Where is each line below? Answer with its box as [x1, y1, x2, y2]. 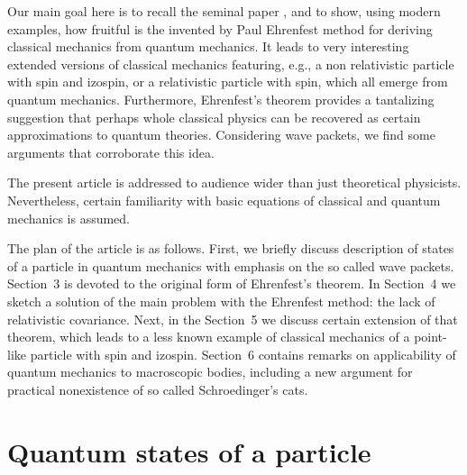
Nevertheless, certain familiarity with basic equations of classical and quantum [7, 190, 441, 209]
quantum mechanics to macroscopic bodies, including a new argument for [7, 362, 413, 381]
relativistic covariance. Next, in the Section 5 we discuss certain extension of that [7, 309, 458, 328]
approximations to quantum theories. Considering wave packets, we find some [7, 125, 435, 144]
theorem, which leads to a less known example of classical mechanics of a [7, 327, 410, 346]
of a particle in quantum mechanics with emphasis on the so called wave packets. [7, 256, 454, 275]
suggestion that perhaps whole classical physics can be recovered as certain [7, 107, 421, 126]
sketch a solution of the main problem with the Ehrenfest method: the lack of [7, 291, 435, 310]
